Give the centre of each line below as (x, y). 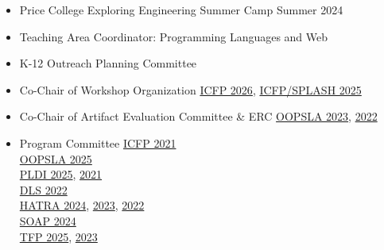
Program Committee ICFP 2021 (98, 142)
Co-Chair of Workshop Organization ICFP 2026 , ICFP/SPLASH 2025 (190, 89)
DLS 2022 (43, 189)
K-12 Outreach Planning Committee (108, 63)
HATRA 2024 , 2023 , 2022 (82, 205)
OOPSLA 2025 (56, 158)
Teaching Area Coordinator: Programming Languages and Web (174, 36)
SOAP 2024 (48, 220)
